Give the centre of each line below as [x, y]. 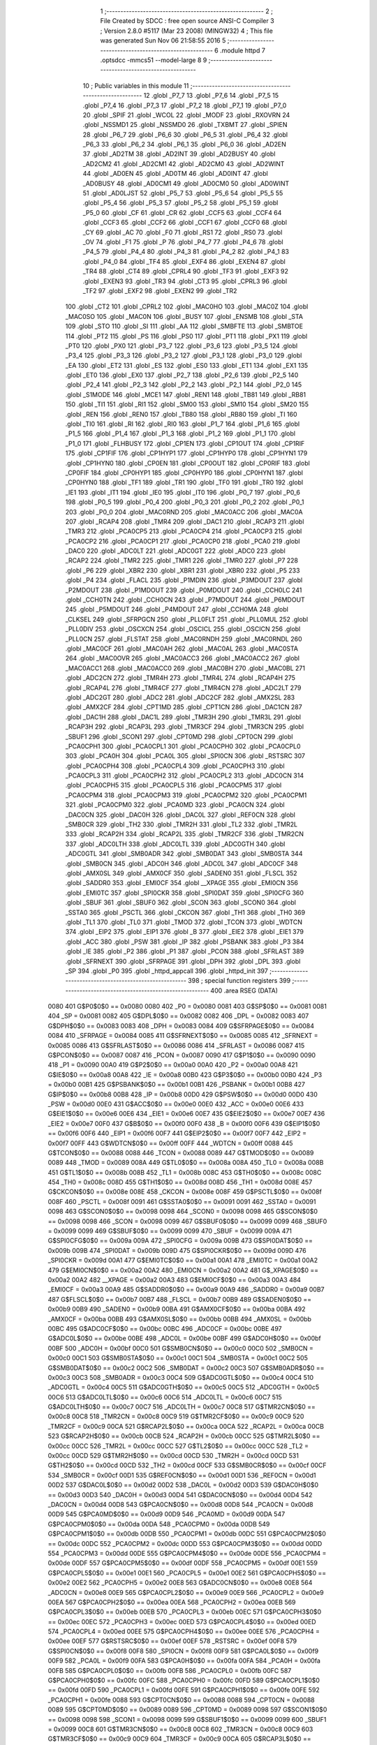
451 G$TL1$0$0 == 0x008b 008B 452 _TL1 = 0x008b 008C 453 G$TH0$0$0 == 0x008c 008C [185, 1172]
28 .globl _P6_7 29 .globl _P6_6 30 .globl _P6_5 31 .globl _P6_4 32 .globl [185, 134]
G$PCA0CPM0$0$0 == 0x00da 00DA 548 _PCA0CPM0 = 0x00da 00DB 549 [159, 1524]
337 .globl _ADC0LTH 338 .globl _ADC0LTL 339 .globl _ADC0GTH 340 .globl [175, 844]
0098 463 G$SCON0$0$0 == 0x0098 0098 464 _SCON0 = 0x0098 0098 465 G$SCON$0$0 [183, 1212]
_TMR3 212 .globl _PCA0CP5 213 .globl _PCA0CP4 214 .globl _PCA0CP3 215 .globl [184, 531]
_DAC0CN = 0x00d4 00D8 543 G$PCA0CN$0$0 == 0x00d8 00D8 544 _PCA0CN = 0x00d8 [180, 1504]
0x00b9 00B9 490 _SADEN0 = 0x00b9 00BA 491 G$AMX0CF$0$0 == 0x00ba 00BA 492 [177, 1309]
